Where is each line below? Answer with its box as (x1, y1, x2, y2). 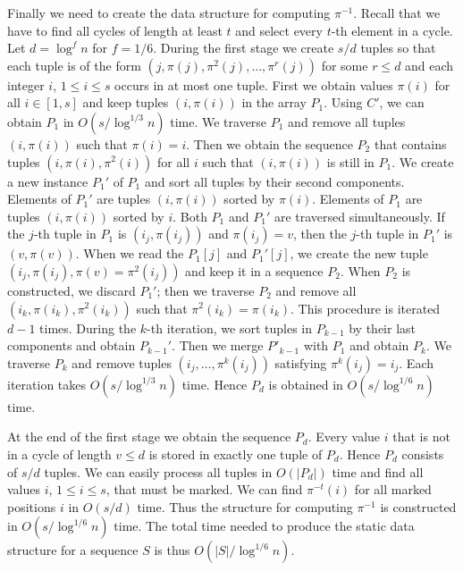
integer (7, 75, 45, 94)
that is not (392, 427, 450, 446)
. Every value (307, 427, 381, 446)
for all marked (354, 480, 432, 499)
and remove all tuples (288, 112, 406, 130)
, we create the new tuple (290, 244, 428, 263)
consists (401, 444, 444, 463)
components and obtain (7, 336, 136, 355)
